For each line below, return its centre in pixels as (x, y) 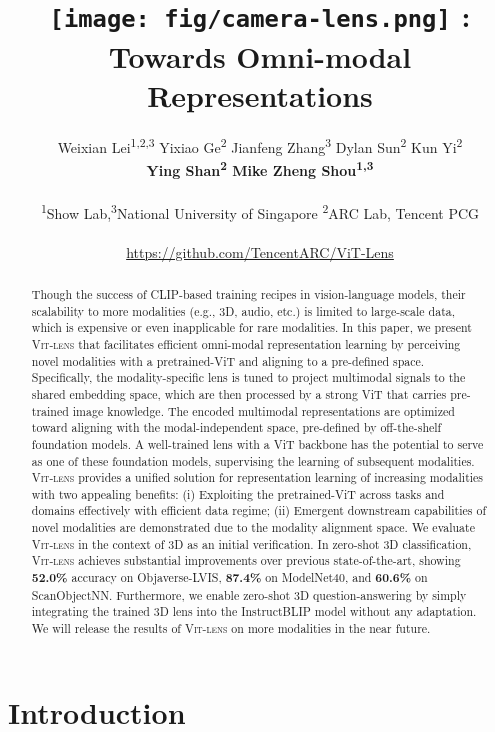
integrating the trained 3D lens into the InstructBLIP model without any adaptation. (254, 611)
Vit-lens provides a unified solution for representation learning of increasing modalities (257, 477)
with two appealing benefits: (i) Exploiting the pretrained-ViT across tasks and (238, 493)
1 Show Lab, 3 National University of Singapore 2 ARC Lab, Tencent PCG (260, 211)
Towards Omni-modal (260, 55)
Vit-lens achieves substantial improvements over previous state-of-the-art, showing (246, 560)
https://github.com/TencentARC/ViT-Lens (260, 251)
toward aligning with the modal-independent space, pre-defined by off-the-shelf (236, 427)
